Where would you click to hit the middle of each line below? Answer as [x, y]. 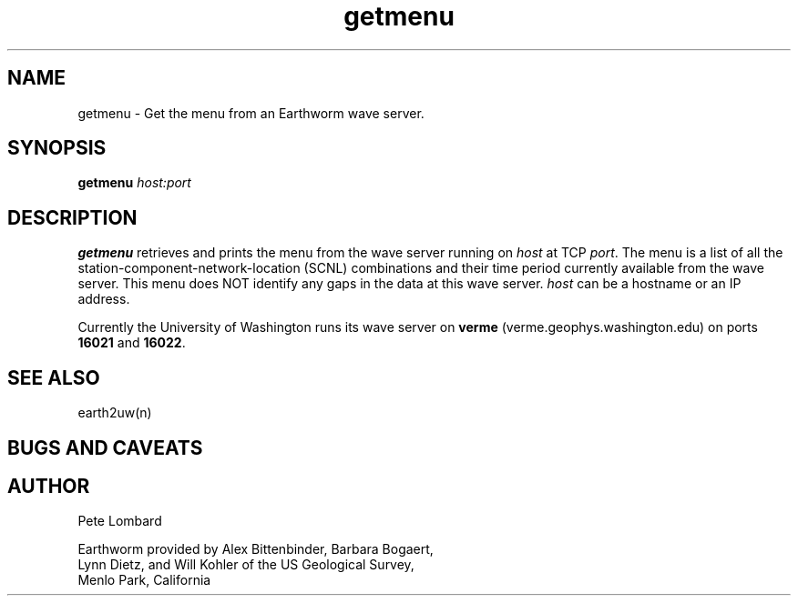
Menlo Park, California [144, 580]
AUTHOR [49, 486]
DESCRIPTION [72, 217]
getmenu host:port [134, 183]
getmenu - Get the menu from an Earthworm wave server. [251, 113]
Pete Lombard [120, 521]
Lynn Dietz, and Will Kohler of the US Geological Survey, [246, 565]
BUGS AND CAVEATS [105, 447]
